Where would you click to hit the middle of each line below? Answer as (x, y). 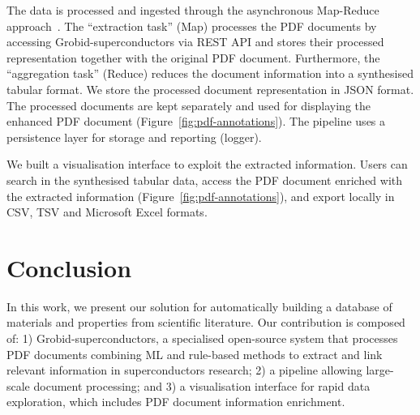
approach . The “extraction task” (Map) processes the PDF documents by (192, 26)
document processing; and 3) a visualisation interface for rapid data (202, 385)
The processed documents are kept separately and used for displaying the (189, 105)
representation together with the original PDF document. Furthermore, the (193, 57)
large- (380, 370)
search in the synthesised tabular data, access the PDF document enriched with (205, 180)
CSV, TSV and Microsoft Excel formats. (107, 212)
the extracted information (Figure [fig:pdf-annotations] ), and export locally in (201, 196)
